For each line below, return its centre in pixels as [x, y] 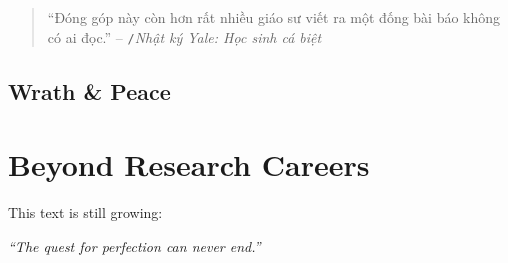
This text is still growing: [85, 212]
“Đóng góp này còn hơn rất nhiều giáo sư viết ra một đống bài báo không [274, 17]
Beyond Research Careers [189, 164]
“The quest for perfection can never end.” [134, 245]
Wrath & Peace [89, 90]
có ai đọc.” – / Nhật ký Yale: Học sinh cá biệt [184, 36]
